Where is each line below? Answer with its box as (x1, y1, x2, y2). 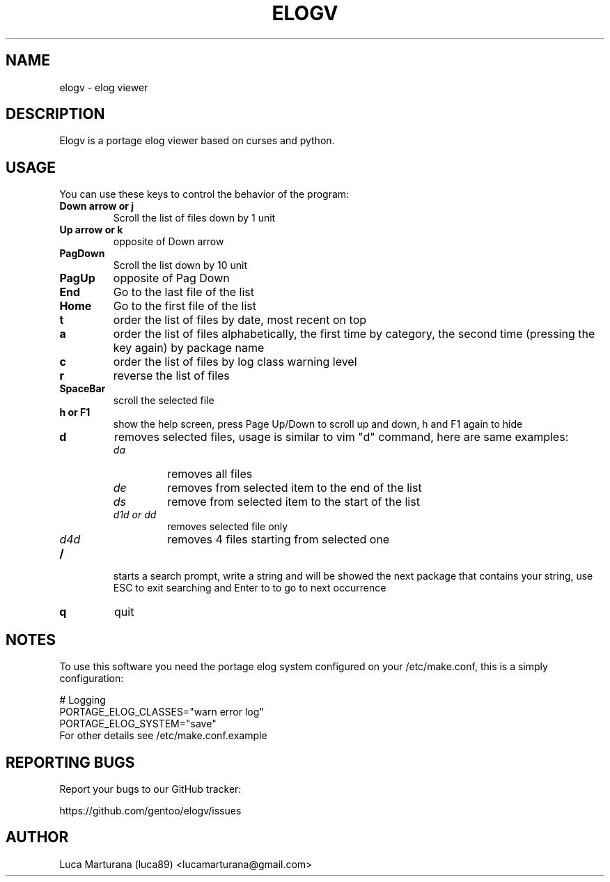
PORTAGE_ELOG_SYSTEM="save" (59, 718, 217, 730)
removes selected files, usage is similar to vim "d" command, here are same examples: (114, 430, 569, 444)
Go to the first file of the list (113, 299, 256, 314)
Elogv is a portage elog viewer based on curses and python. (59, 134, 335, 147)
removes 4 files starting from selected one (167, 532, 390, 547)
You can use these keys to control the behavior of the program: (59, 188, 350, 201)
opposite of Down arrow (113, 235, 224, 248)
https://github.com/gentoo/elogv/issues (59, 804, 242, 817)
